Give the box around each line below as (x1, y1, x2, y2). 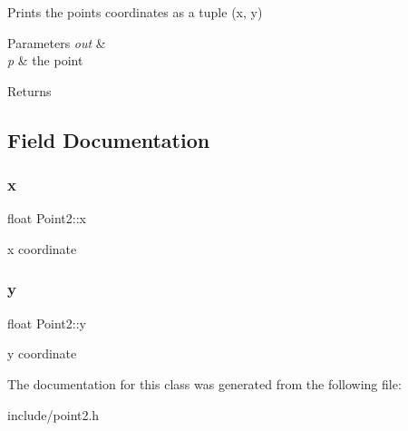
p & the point (7, 51, 83, 70)
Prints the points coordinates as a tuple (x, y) (7, 3, 263, 21)
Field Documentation (7, 125, 210, 153)
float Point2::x (7, 209, 86, 228)
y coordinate (7, 344, 77, 363)
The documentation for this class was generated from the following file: (7, 374, 402, 393)
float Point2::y (7, 313, 86, 332)
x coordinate (7, 239, 77, 258)
